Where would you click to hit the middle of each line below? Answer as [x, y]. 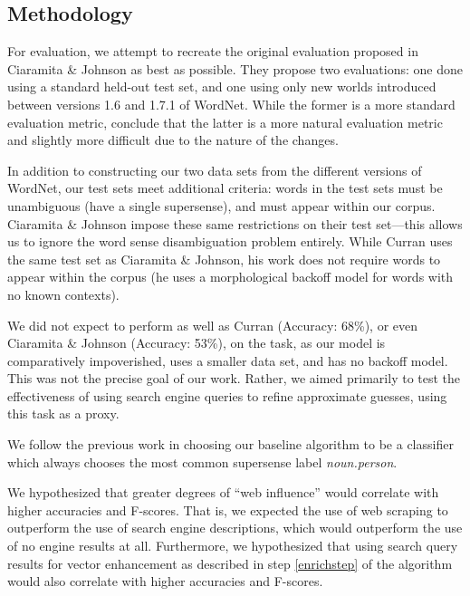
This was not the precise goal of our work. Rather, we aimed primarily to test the [234, 378]
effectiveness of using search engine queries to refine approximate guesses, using [227, 395]
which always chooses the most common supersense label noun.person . [202, 461]
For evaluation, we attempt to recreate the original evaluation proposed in [213, 51]
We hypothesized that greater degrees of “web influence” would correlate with [223, 492]
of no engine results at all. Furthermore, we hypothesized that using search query [233, 546]
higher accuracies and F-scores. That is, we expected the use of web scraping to [228, 509]
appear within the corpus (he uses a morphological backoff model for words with [230, 277]
